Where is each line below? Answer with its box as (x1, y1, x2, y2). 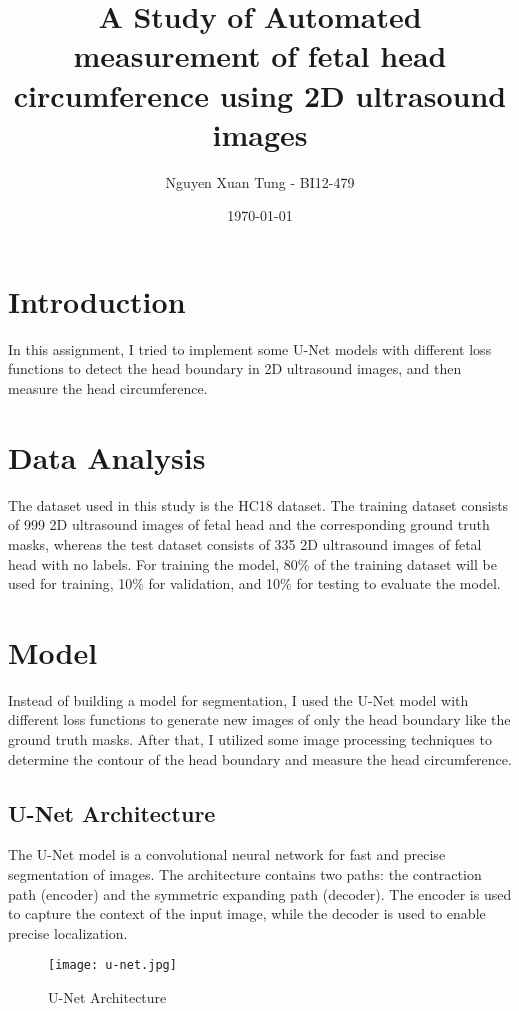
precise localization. (8, 922, 128, 943)
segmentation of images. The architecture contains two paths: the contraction (8, 863, 482, 884)
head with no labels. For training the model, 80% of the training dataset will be (8, 553, 497, 574)
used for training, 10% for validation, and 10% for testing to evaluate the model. (8, 573, 501, 594)
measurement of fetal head (73, 35, 447, 76)
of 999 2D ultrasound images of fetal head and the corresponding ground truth (8, 514, 490, 535)
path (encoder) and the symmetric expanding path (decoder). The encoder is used (8, 883, 512, 904)
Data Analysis (8, 436, 206, 477)
